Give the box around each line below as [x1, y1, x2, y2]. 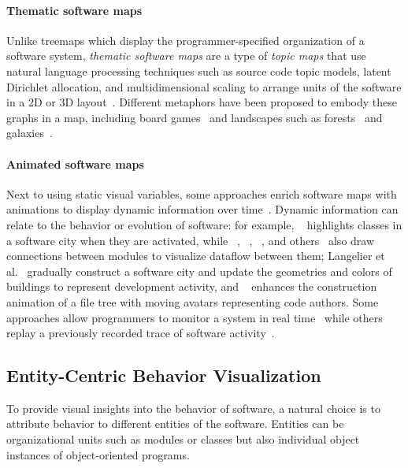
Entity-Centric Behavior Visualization [6, 363, 321, 388]
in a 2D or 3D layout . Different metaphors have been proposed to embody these [6, 94, 398, 110]
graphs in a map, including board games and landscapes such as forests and [6, 109, 383, 125]
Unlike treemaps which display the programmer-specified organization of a [6, 32, 365, 48]
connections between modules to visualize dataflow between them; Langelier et [6, 247, 385, 264]
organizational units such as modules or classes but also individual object [6, 431, 360, 448]
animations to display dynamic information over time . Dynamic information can [6, 201, 399, 217]
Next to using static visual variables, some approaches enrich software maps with [6, 185, 397, 202]
